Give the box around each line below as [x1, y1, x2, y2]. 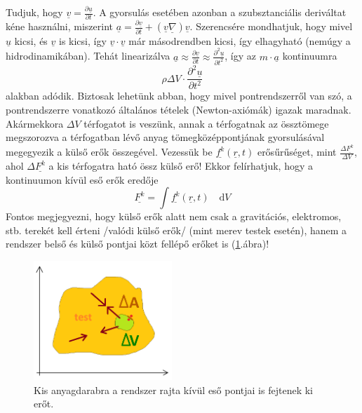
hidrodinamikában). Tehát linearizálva [6, 48, 170, 63]
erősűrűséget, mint [257, 144, 337, 159]
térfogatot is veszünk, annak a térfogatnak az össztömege [83, 116, 329, 130]
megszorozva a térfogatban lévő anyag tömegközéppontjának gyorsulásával [6, 130, 325, 144]
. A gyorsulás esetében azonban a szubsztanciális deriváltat [93, 5, 347, 19]
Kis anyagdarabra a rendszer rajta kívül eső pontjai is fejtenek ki [34, 382, 313, 397]
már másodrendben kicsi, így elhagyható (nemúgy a [128, 33, 351, 48]
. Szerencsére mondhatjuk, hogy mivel [189, 19, 353, 34]
